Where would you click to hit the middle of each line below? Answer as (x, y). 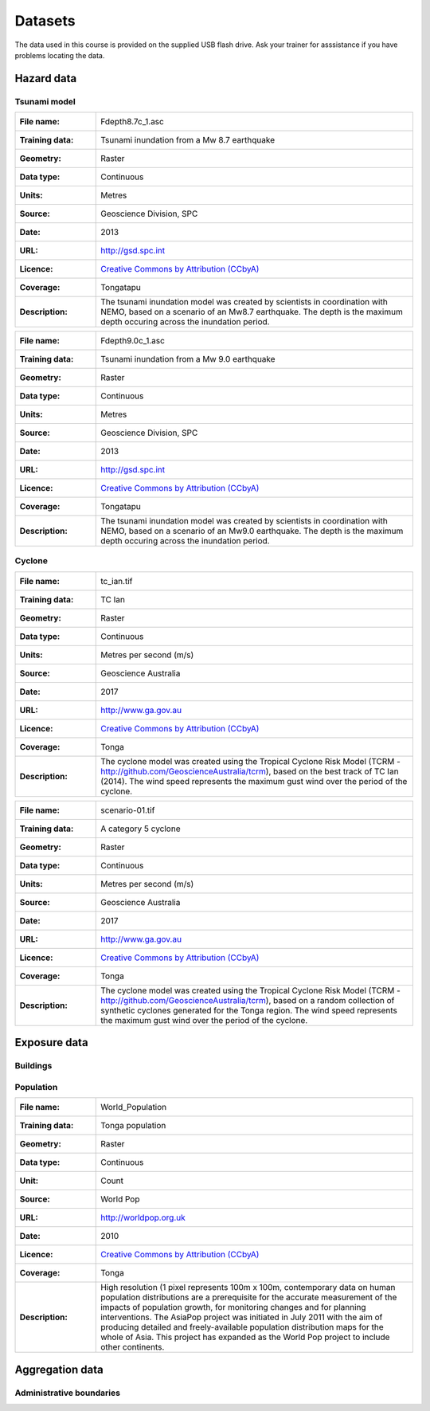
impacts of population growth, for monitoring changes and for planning (233, 1307)
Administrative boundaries (68, 1393)
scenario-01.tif (128, 810)
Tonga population (133, 1126)
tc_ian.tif (117, 581)
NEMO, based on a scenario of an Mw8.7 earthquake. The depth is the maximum (252, 312)
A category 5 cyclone (141, 829)
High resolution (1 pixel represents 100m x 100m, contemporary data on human (248, 1288)
